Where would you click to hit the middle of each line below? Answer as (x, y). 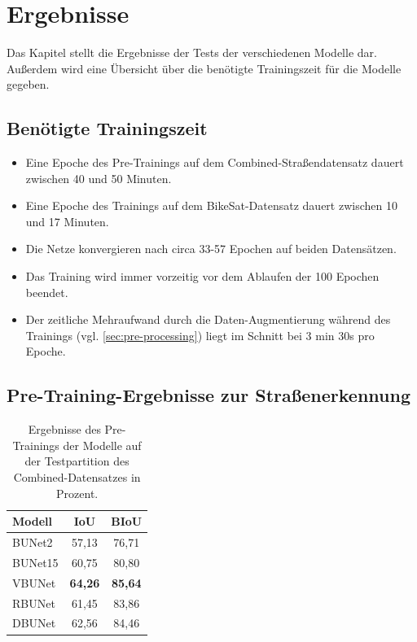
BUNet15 (35, 562)
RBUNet (34, 603)
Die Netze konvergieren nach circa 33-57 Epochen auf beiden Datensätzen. (211, 249)
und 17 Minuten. (67, 221)
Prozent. (77, 493)
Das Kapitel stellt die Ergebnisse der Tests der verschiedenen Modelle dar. (192, 52)
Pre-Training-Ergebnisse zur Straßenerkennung (208, 395)
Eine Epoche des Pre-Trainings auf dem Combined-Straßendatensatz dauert (215, 162)
